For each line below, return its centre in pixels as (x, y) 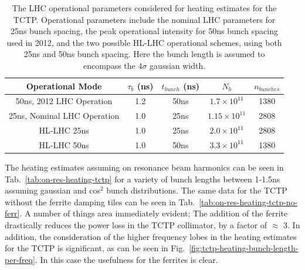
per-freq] (20, 259)
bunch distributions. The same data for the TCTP (197, 190)
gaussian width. (178, 65)
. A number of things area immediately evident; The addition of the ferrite (154, 213)
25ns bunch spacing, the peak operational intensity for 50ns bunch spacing (145, 31)
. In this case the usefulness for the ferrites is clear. (126, 259)
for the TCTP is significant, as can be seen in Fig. (95, 248)
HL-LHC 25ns (64, 130)
